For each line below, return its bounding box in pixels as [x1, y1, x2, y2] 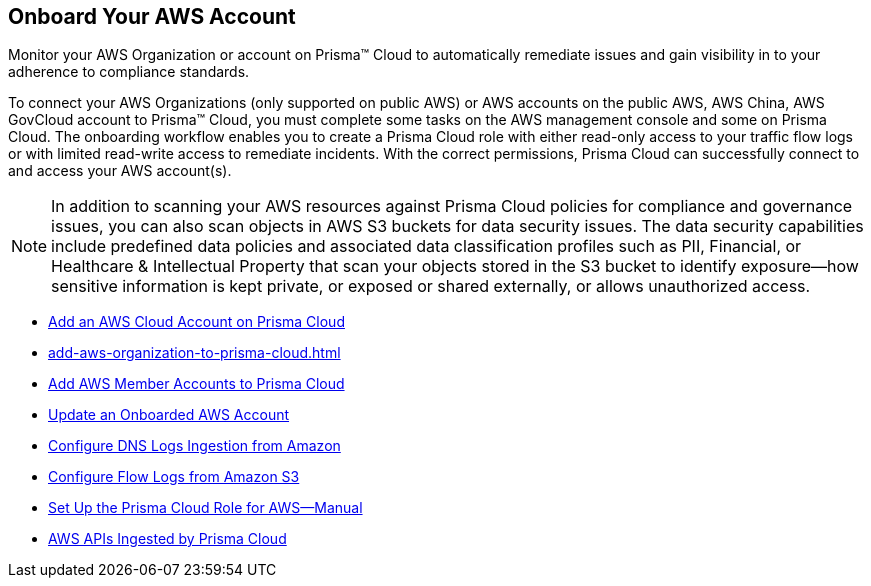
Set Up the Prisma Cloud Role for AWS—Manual [48, 499, 363, 517]
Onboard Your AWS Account [8, 4, 296, 29]
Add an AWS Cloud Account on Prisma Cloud [48, 313, 345, 331]
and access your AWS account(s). [8, 162, 232, 180]
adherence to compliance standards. [8, 63, 250, 81]
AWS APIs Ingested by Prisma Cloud [48, 530, 287, 548]
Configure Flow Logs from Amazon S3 [48, 468, 300, 486]
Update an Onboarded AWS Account [48, 406, 290, 424]
